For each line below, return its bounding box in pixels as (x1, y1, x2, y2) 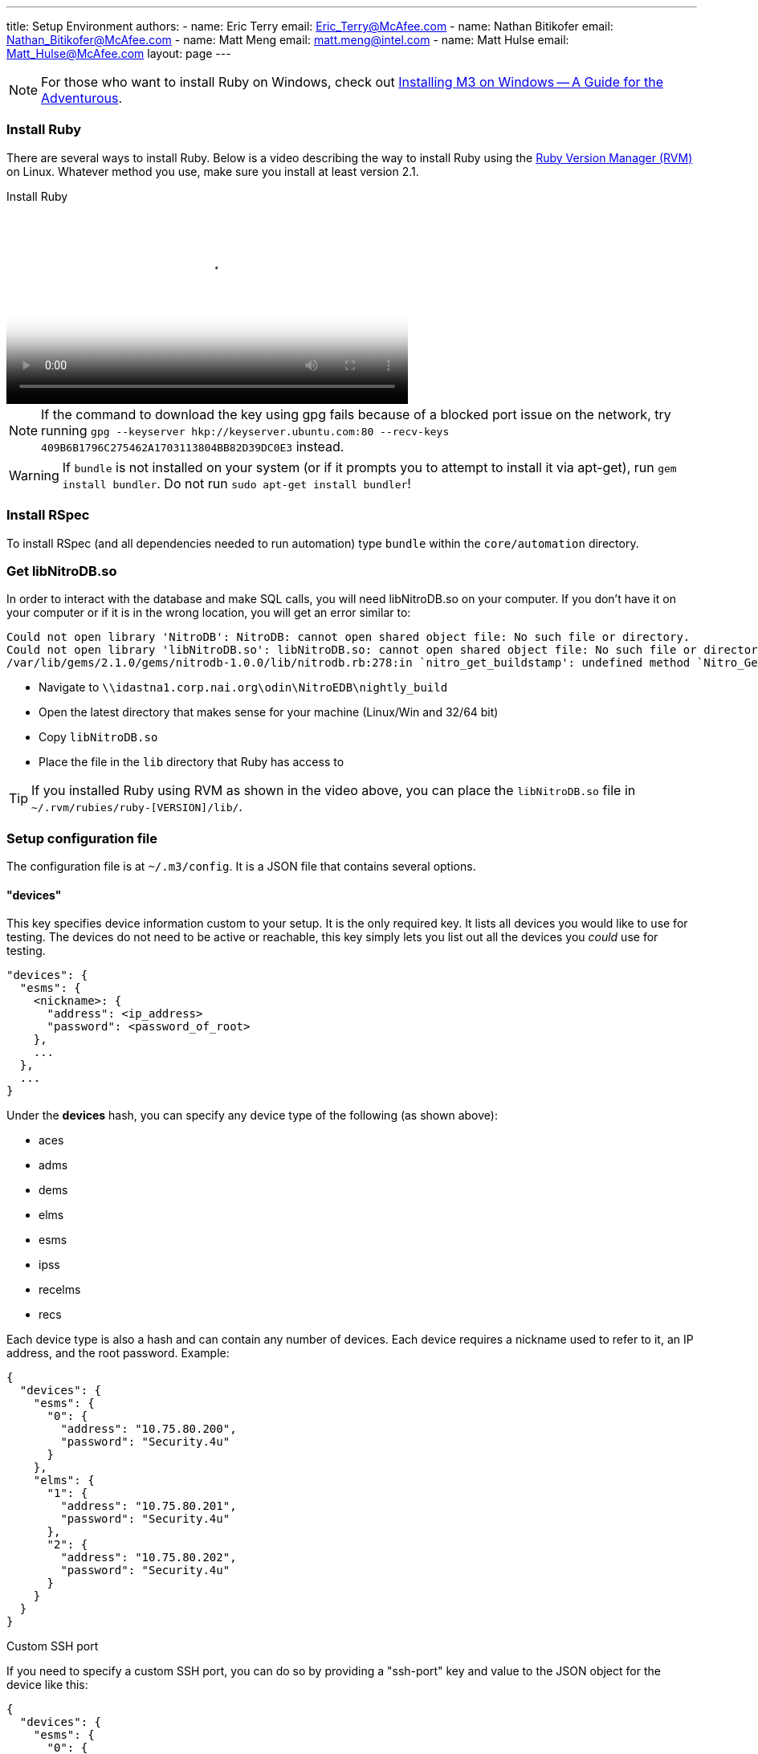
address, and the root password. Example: (6, 1346, 230, 1360)
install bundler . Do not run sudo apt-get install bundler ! (62, 475, 411, 492)
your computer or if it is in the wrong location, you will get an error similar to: (6, 606, 411, 620)
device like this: (6, 1678, 88, 1692)
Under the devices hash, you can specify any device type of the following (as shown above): (6, 1108, 498, 1123)
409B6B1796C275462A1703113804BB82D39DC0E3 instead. (41, 438, 344, 455)
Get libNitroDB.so (6, 562, 117, 579)
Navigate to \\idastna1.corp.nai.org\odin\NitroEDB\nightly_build (39, 680, 448, 695)
